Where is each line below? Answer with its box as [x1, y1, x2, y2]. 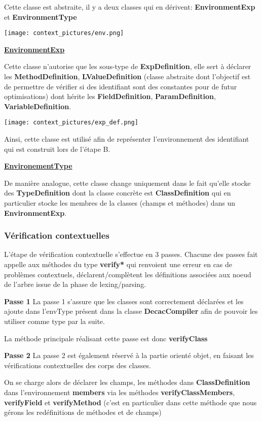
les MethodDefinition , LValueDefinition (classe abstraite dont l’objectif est [4, 71, 251, 82]
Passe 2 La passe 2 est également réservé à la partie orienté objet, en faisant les [4, 350, 254, 361]
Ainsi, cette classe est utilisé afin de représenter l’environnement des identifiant [4, 134, 249, 144]
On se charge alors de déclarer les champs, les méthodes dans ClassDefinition [4, 377, 250, 387]
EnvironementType [4, 160, 72, 171]
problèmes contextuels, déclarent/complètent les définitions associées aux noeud [4, 269, 251, 279]
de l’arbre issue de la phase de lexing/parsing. [4, 279, 146, 289]
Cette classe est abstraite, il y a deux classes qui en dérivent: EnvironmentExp [4, 2, 255, 12]
